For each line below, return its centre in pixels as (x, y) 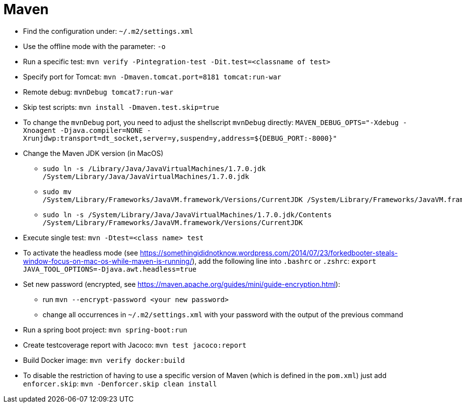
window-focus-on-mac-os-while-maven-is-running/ (108, 261)
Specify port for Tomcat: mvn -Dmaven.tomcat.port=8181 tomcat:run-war (152, 76)
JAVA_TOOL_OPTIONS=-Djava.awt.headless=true (110, 269)
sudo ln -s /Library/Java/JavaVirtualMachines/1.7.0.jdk (154, 168)
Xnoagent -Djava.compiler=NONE (83, 130)
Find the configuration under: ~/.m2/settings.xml (108, 31)
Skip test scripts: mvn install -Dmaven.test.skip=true (121, 107)
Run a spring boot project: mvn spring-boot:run (105, 330)
